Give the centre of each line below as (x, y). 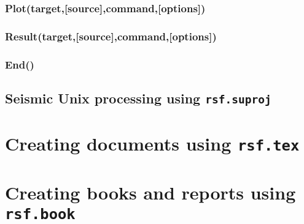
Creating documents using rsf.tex (152, 144)
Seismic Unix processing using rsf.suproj (138, 98)
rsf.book (40, 214)
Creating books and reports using (150, 192)
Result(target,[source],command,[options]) (111, 36)
